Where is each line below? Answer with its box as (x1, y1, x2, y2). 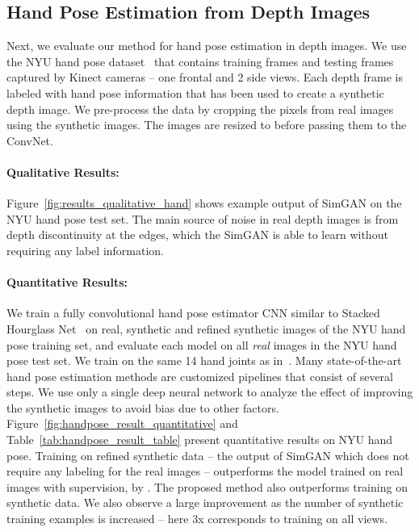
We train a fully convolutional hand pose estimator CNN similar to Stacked (6, 304, 380, 321)
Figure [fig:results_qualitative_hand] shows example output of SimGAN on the (6, 195, 402, 212)
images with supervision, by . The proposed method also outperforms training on (6, 478, 408, 495)
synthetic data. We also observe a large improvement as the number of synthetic (6, 494, 404, 511)
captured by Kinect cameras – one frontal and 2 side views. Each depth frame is (6, 69, 404, 86)
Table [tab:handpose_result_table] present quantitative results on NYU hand (6, 431, 393, 448)
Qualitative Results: (6, 163, 119, 180)
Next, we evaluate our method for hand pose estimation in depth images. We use (6, 37, 407, 54)
